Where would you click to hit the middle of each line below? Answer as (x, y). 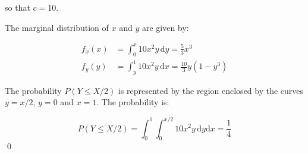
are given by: (165, 27)
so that (18, 7)
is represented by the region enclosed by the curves (211, 90)
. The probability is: (133, 102)
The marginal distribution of (57, 27)
